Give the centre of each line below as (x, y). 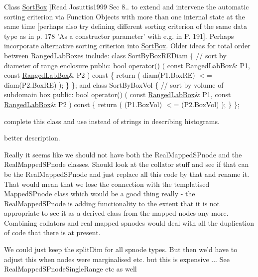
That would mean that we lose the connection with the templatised (107, 184)
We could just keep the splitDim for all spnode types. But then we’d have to (121, 249)
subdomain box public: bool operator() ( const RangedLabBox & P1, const (118, 94)
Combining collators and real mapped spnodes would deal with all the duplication (129, 222)
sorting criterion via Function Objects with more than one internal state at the (125, 16)
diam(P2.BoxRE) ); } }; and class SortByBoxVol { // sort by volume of (114, 84)
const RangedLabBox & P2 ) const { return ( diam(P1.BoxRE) (100, 75)
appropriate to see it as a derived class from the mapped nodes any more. (116, 213)
